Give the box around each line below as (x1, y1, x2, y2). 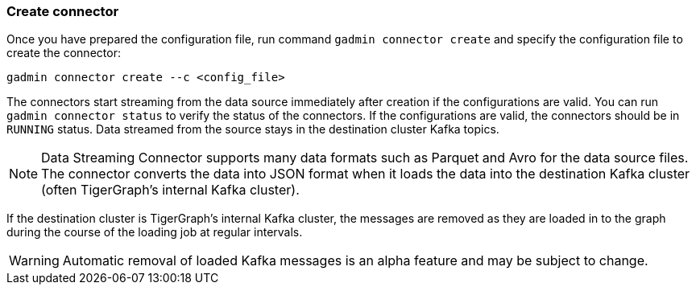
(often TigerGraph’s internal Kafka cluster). (41, 182, 300, 199)
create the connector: (6, 46, 121, 60)
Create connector (6, 3, 119, 19)
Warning (9, 252, 60, 269)
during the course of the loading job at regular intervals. (6, 225, 303, 240)
